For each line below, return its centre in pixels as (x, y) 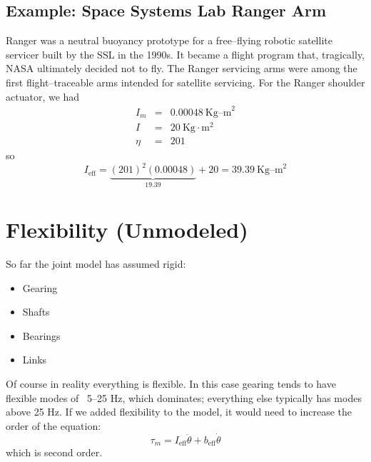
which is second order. (54, 452)
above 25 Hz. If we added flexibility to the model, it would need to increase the (179, 412)
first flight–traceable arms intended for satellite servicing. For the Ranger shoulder (185, 82)
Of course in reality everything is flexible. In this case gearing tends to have (171, 383)
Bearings (41, 335)
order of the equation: (54, 425)
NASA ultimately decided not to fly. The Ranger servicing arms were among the (182, 68)
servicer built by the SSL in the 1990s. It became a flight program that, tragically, (185, 54)
